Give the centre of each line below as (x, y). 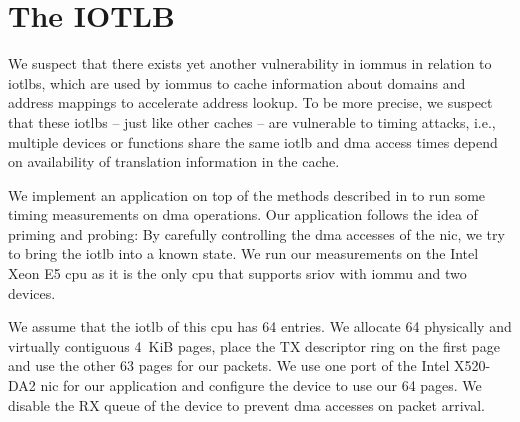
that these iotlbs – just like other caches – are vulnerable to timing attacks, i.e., (252, 121)
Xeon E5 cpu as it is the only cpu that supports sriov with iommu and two (237, 273)
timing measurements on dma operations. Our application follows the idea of (243, 214)
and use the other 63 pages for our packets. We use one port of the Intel (229, 365)
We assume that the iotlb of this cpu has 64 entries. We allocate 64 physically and (260, 326)
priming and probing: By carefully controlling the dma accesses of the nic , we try (256, 233)
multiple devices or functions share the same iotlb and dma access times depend (253, 141)
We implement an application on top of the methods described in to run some (247, 194)
